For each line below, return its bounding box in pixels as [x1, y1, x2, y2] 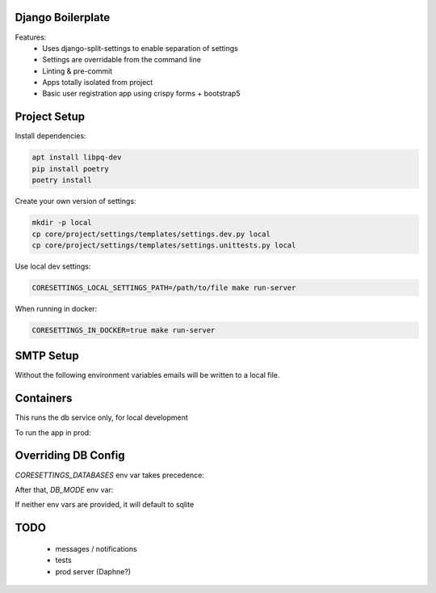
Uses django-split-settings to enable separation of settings [42, 43, 238, 53]
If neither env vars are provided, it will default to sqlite [15, 500, 195, 510]
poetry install [31, 176, 92, 185]
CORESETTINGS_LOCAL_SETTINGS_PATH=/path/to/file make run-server [31, 283, 296, 292]
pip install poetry [31, 164, 109, 173]
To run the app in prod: [15, 427, 92, 437]
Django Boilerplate [15, 11, 111, 24]
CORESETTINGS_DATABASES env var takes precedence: [15, 470, 205, 480]
